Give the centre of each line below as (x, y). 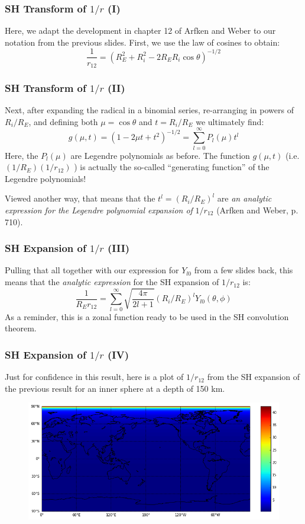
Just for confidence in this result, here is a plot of (94, 377)
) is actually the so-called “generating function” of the (172, 167)
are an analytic (244, 198)
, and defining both (63, 121)
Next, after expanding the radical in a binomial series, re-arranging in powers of (149, 110)
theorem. (21, 328)
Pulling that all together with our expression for (92, 270)
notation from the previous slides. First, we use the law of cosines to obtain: (142, 42)
